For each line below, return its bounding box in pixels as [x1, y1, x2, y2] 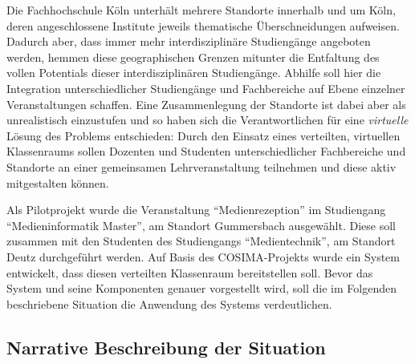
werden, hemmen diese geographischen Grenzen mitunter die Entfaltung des [6, 48, 380, 65]
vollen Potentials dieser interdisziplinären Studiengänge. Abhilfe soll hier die [6, 64, 381, 81]
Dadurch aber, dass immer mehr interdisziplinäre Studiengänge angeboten [6, 33, 371, 50]
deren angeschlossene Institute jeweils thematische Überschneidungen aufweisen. [6, 17, 400, 34]
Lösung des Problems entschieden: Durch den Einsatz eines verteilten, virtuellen [6, 127, 401, 144]
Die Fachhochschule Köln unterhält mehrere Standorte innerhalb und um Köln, [6, 2, 396, 18]
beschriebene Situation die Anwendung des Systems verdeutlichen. [6, 295, 332, 312]
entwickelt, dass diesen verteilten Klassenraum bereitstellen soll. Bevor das [6, 264, 373, 281]
